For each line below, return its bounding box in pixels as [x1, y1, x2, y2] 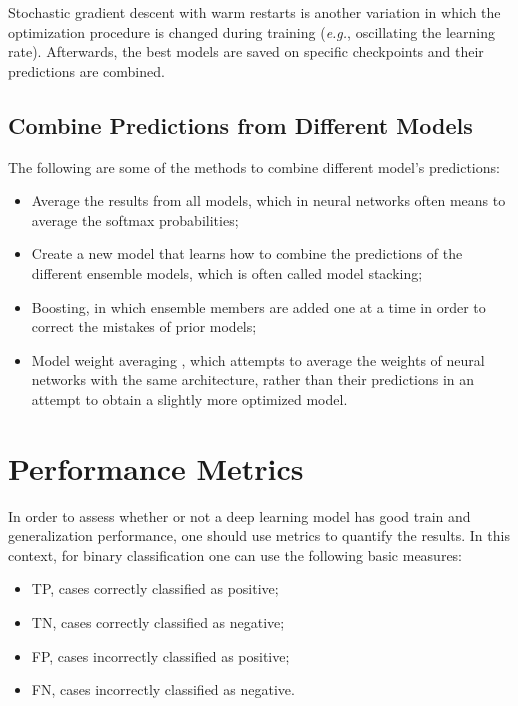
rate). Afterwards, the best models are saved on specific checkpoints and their [8, 41, 484, 62]
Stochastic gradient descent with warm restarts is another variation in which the [8, 2, 501, 22]
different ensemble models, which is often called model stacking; [31, 262, 423, 283]
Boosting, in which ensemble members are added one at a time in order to [31, 296, 486, 317]
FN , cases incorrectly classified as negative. [31, 679, 295, 700]
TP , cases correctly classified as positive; [31, 578, 279, 599]
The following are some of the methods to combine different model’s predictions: [8, 156, 500, 177]
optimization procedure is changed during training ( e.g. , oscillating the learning [8, 21, 496, 42]
